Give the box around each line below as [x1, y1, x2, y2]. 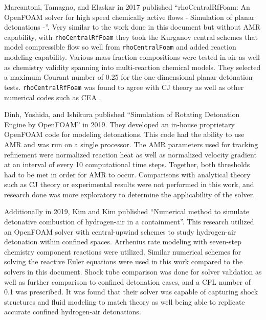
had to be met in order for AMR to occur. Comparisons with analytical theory [4, 169, 251, 179]
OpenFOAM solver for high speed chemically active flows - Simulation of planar [4, 11, 255, 22]
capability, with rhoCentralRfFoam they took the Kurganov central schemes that [4, 31, 258, 42]
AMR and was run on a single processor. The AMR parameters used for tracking [4, 139, 258, 149]
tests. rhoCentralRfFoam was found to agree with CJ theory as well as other [4, 81, 244, 92]
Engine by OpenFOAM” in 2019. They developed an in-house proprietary [4, 119, 235, 129]
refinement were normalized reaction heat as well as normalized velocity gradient [4, 149, 257, 159]
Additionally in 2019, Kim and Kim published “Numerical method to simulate [4, 206, 249, 217]
